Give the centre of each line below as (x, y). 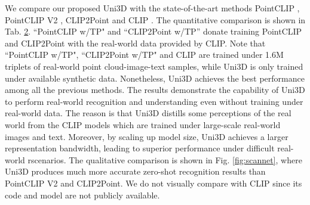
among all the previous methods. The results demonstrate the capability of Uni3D (155, 90)
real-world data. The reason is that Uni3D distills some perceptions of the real (148, 113)
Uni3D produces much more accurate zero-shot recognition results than (135, 171)
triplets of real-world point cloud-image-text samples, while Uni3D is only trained (154, 66)
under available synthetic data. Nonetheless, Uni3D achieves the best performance (155, 78)
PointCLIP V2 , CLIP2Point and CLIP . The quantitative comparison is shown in (155, 19)
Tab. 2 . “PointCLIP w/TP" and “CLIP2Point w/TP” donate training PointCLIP (154, 31)
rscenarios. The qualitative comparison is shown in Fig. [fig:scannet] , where (165, 159)
